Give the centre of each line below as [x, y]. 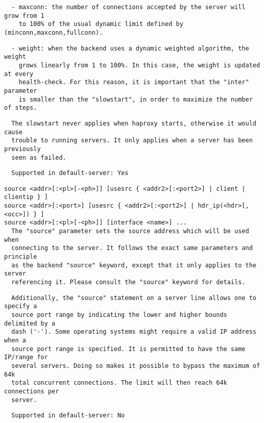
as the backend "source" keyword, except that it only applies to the [134, 265]
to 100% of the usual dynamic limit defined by [101, 24]
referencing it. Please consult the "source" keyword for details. [128, 282]
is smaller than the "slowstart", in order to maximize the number [136, 99]
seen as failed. [39, 157]
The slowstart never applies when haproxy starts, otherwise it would [134, 123]
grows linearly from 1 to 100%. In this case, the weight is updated [139, 65]
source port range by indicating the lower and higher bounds [119, 315]
